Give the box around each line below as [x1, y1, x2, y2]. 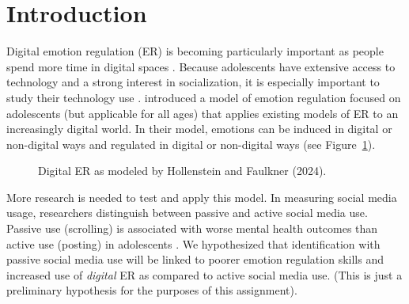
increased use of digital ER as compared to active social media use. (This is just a [6, 266, 403, 283]
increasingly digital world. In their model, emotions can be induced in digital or [6, 120, 392, 137]
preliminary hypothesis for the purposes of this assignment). [6, 282, 297, 298]
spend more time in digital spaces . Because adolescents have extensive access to [6, 58, 396, 74]
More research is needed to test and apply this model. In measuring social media [6, 188, 397, 205]
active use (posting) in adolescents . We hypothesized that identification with [6, 235, 381, 252]
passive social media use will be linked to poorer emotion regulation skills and [6, 251, 384, 268]
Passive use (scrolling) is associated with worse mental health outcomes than [6, 220, 378, 237]
